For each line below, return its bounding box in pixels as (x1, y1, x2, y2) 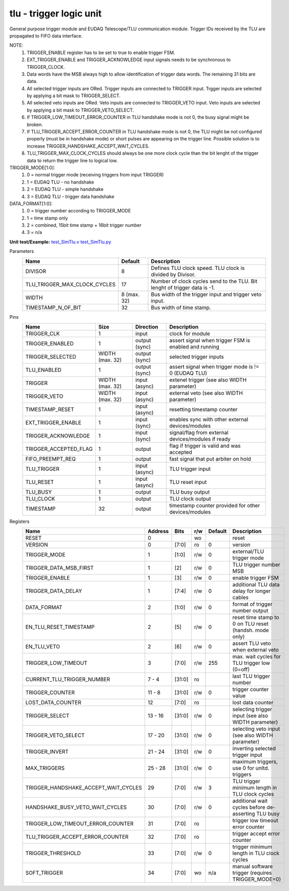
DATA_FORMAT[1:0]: (9, 201, 53, 207)
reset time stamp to (232, 614, 279, 621)
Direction (135, 323, 158, 331)
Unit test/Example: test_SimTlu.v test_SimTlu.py (9, 239, 111, 245)
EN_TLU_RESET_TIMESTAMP (25, 624, 95, 631)
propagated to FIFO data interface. (9, 32, 83, 39)
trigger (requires (232, 869, 272, 877)
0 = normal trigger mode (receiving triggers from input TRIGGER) (27, 172, 164, 178)
